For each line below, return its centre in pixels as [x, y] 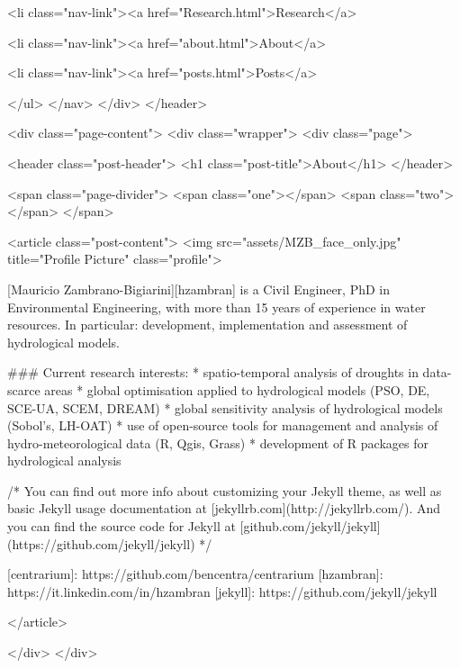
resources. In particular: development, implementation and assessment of [207, 325]
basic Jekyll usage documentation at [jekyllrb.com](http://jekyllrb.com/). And [224, 508]
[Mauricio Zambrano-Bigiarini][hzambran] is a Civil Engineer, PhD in [199, 289]
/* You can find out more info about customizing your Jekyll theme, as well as [225, 490]
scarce [24, 389]
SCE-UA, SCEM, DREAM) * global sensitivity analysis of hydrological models [225, 407]
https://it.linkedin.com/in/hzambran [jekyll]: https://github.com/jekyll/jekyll [222, 591]
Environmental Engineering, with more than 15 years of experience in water [216, 307]
